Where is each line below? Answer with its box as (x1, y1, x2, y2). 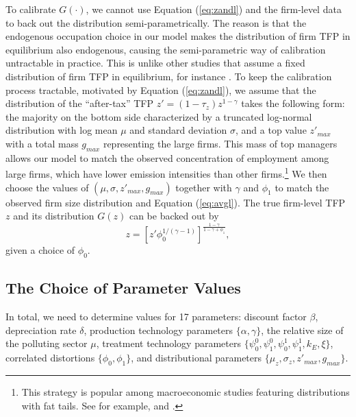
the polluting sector (5, 336, 88, 350)
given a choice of (5, 243, 75, 257)
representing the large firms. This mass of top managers (103, 136, 338, 150)
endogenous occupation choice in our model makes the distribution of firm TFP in (5, 29, 351, 43)
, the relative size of (261, 322, 344, 337)
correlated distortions (5, 350, 95, 365)
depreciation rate (5, 322, 77, 337)
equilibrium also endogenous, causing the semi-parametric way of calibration (5, 42, 326, 56)
